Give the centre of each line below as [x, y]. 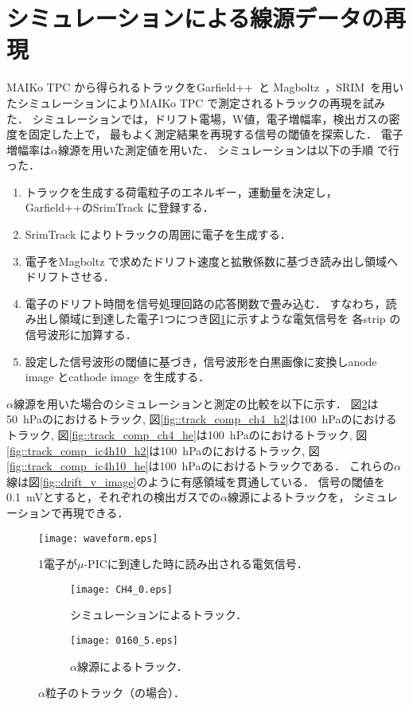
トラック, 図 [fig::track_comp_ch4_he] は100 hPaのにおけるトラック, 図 [187, 434]
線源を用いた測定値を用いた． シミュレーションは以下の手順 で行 [228, 149]
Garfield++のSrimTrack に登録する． [119, 207]
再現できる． [95, 512]
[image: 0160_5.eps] [125, 641]
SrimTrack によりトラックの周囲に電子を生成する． [158, 234]
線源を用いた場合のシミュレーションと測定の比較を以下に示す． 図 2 [190, 403]
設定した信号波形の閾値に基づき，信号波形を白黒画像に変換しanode [201, 361]
